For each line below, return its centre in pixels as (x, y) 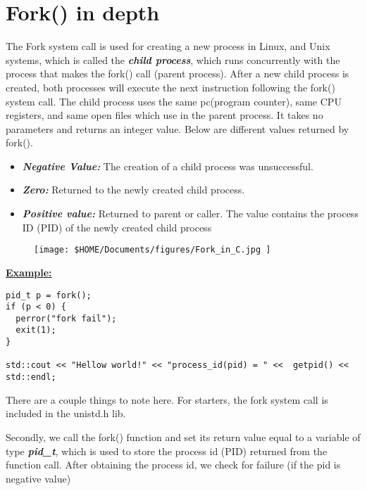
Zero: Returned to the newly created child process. (133, 190)
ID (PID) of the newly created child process (117, 227)
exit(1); (36, 330)
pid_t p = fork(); (49, 295)
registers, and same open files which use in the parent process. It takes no (164, 115)
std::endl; (31, 377)
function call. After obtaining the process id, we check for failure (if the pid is (173, 465)
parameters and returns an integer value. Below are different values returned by (178, 128)
